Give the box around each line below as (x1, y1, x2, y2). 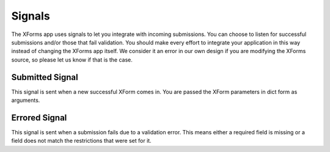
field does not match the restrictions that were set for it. (11, 137, 152, 145)
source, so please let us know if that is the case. (11, 56, 133, 63)
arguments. (11, 96, 40, 104)
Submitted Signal (11, 72, 79, 82)
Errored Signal (11, 112, 67, 123)
